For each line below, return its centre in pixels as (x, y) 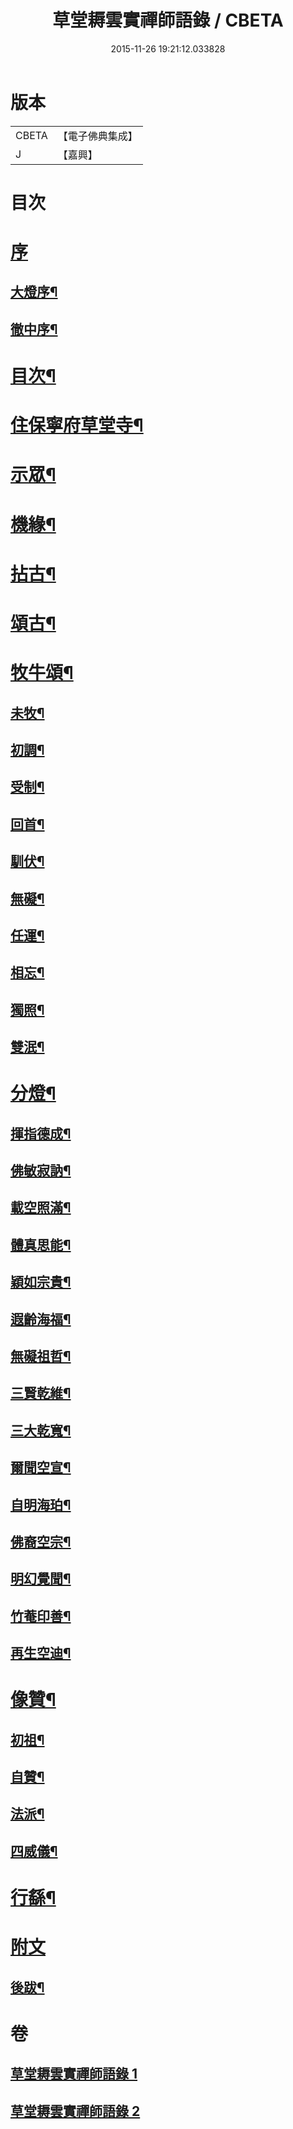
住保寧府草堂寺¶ (77, 425)
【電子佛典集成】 (97, 136)
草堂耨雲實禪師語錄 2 (75, 2111)
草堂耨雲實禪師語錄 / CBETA (168, 20)
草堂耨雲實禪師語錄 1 (74, 2074)
